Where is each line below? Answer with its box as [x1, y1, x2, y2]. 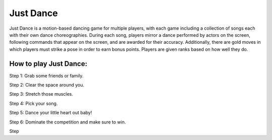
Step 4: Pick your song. [9, 100, 58, 106]
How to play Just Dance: [9, 59, 88, 68]
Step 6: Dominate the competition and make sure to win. [9, 119, 126, 125]
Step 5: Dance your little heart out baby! [9, 110, 93, 116]
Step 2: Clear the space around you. [9, 82, 85, 88]
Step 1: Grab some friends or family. [9, 73, 84, 79]
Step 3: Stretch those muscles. [9, 91, 73, 97]
